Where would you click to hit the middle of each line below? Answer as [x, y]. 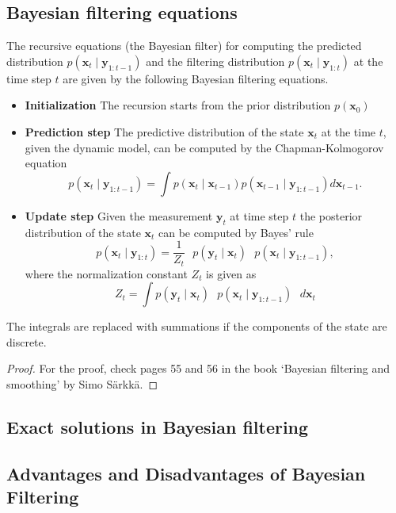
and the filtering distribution [215, 61]
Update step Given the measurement [119, 215]
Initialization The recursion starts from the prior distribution [178, 105]
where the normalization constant [106, 273]
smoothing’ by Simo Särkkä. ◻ [82, 384]
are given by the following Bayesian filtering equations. [196, 78]
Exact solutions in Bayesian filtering [158, 427]
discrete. [27, 341]
